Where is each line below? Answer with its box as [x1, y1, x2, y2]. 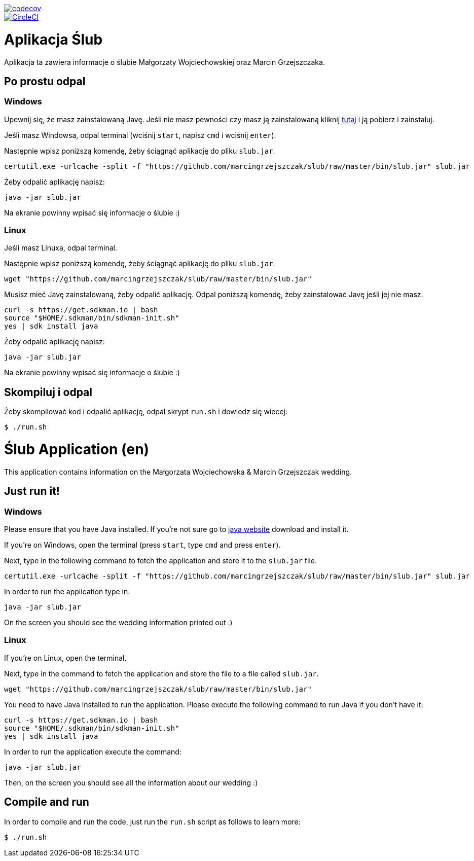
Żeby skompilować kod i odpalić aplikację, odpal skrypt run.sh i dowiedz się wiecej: [4, 407, 288, 416]
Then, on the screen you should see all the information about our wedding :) [4, 778, 258, 787]
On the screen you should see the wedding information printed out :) [4, 618, 233, 627]
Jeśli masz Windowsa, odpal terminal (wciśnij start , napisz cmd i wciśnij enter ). [4, 130, 276, 139]
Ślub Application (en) [4, 441, 150, 458]
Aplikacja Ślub [4, 30, 103, 48]
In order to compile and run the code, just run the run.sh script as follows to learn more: [4, 817, 301, 826]
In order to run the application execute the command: [4, 747, 181, 756]
